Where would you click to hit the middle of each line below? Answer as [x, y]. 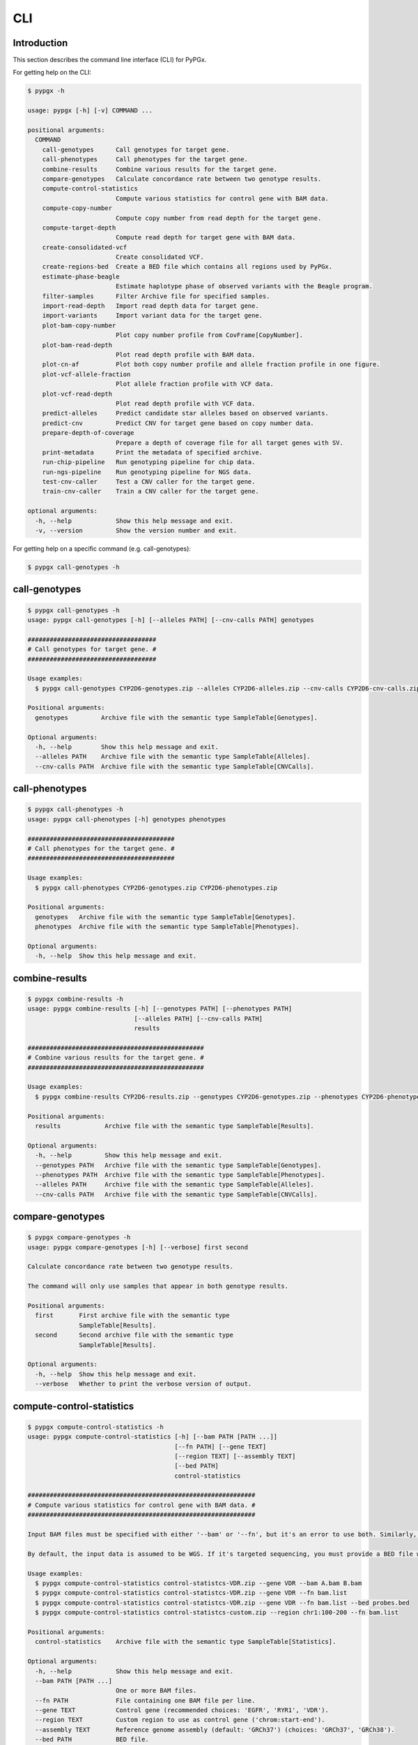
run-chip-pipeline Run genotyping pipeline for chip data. [149, 462]
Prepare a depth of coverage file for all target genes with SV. [230, 443]
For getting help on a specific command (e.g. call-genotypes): [102, 549]
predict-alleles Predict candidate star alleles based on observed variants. [185, 413]
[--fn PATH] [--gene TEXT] [220, 1446]
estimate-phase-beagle [81, 276]
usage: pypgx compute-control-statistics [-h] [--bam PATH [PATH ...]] [153, 1437]
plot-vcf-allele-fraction [86, 374]
